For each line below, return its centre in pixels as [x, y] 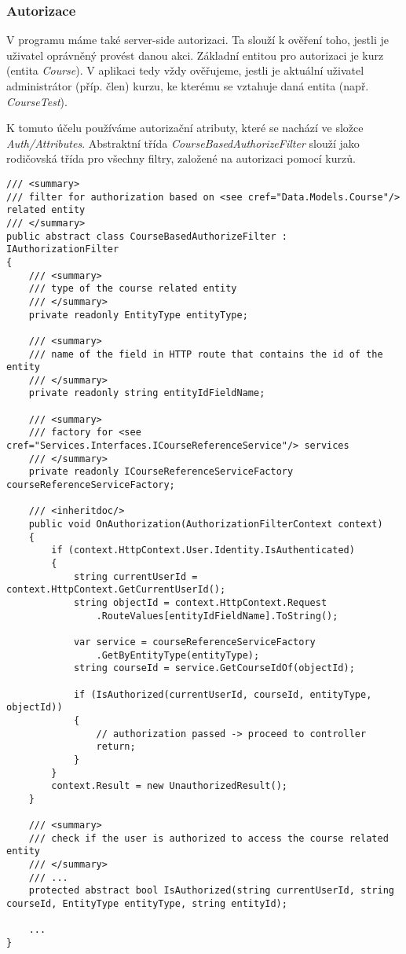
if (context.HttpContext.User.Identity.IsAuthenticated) [203, 550]
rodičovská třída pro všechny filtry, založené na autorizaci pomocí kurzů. [181, 158]
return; [116, 747]
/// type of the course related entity [133, 289]
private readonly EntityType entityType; [138, 315]
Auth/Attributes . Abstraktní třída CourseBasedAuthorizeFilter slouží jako [183, 143]
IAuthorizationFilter [63, 250]
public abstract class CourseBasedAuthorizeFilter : [147, 236]
